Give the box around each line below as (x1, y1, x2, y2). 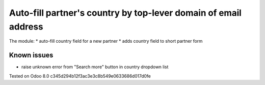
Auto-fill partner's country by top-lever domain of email (9, 7, 242, 18)
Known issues (9, 51, 53, 59)
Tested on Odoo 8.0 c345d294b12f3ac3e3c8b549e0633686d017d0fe (9, 73, 151, 79)
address (9, 21, 44, 32)
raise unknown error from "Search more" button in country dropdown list (21, 64, 169, 70)
